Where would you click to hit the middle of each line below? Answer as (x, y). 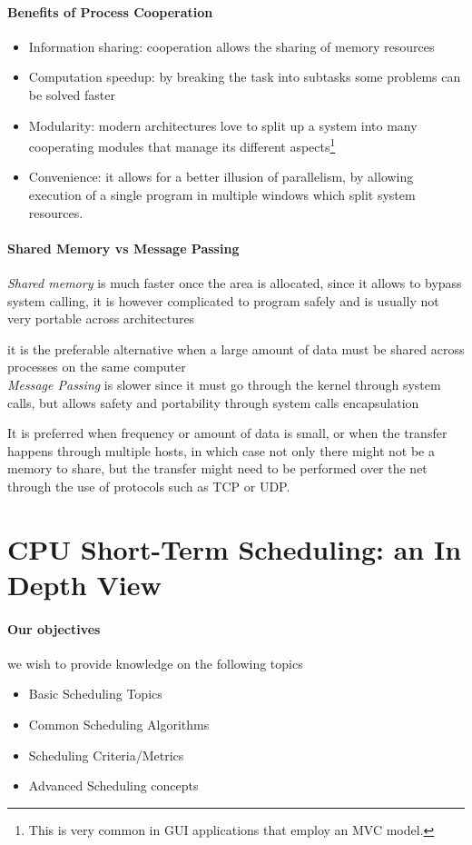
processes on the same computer (97, 367)
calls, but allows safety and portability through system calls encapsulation (213, 402)
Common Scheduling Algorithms (119, 725)
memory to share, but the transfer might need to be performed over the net (217, 468)
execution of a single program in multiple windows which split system (222, 195)
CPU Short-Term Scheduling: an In (235, 548)
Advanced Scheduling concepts (113, 785)
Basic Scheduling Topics (95, 694)
